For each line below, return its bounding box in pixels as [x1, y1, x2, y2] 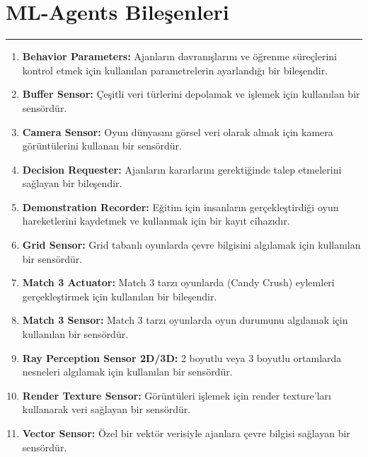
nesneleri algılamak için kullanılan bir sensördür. [22, 364, 233, 379]
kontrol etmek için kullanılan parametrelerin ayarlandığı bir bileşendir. [22, 62, 328, 77]
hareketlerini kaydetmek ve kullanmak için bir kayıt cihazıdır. [22, 213, 290, 228]
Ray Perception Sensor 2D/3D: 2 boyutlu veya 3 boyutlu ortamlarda [22, 350, 342, 365]
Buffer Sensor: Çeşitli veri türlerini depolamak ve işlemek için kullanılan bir [22, 86, 360, 101]
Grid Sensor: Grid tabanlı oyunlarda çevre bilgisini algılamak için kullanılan [22, 237, 361, 252]
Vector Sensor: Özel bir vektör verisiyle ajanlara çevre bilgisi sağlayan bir [22, 426, 350, 440]
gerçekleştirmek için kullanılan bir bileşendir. [22, 288, 217, 303]
